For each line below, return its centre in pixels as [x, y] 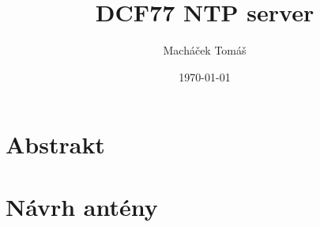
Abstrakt [55, 144]
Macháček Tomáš [205, 50]
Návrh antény [82, 206]
